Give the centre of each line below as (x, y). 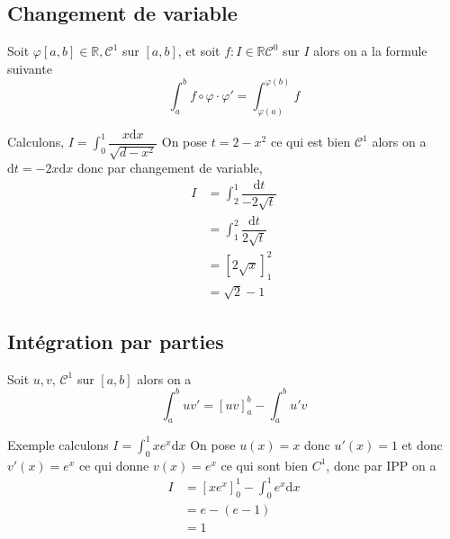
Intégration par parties (116, 341)
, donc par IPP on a (381, 465)
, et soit (199, 51)
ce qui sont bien (264, 465)
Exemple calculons (58, 444)
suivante (30, 68)
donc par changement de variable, (170, 168)
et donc (422, 444)
